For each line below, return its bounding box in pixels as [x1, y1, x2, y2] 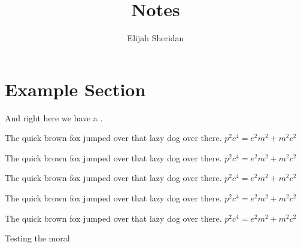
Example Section [5, 76, 146, 101]
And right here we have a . [5, 111, 103, 124]
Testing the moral [5, 232, 70, 244]
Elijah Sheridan [127, 32, 184, 44]
